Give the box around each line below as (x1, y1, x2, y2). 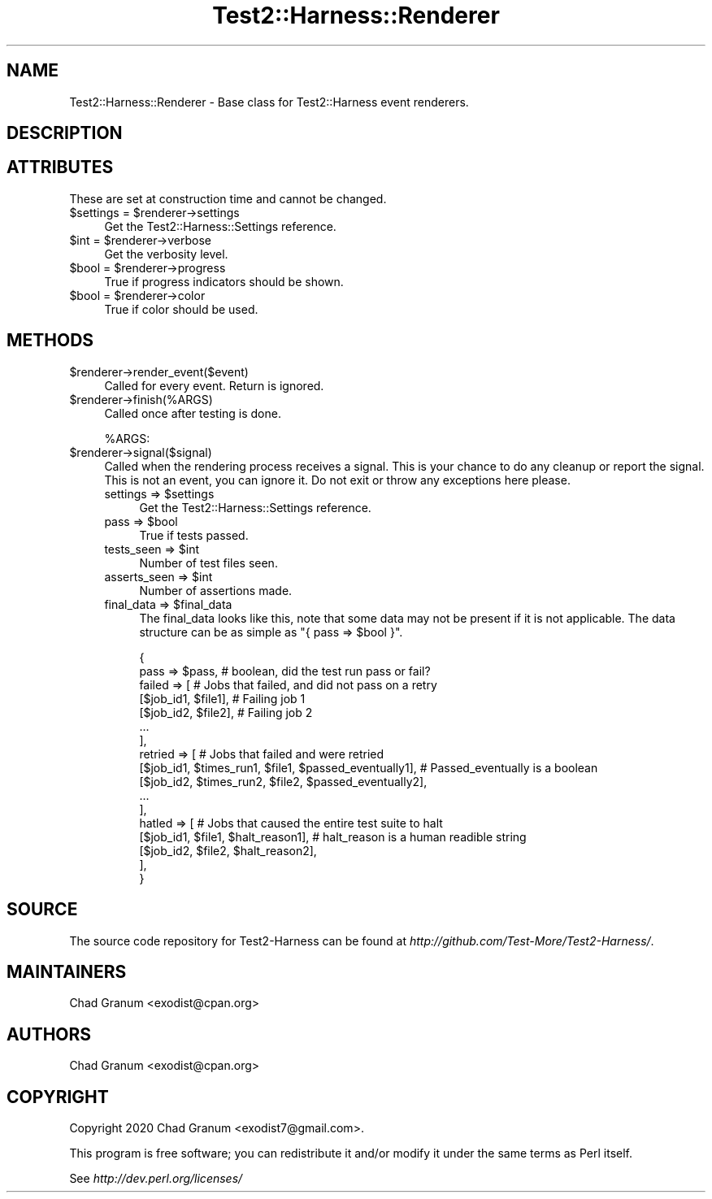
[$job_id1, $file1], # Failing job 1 (139, 691, 306, 706)
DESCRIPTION (7, 123, 123, 144)
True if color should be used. (104, 302, 258, 316)
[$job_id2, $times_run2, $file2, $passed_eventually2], (139, 774, 428, 788)
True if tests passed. (139, 528, 249, 542)
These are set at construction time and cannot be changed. (69, 191, 387, 206)
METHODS (7, 330, 94, 351)
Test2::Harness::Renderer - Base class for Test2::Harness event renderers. (69, 94, 469, 109)
